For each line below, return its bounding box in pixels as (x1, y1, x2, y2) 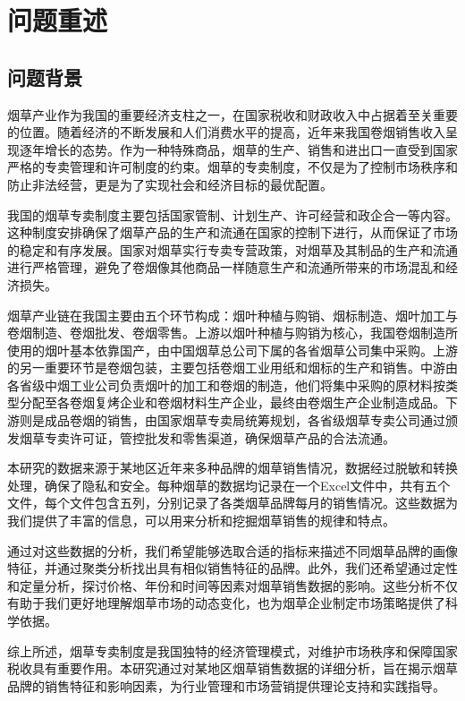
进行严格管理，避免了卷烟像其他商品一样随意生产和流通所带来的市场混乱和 (7, 258, 445, 277)
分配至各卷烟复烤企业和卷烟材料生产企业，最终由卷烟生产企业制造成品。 (19, 393, 445, 412)
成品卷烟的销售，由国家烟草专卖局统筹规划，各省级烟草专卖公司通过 (44, 411, 445, 430)
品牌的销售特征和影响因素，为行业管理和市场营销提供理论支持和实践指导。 (7, 676, 445, 695)
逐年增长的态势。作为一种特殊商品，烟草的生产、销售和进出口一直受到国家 (19, 140, 458, 158)
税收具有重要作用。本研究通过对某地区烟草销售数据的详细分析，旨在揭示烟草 (7, 659, 458, 678)
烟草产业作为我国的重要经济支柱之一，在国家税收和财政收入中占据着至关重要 (7, 105, 458, 124)
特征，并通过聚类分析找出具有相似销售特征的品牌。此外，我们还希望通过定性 (7, 559, 458, 577)
